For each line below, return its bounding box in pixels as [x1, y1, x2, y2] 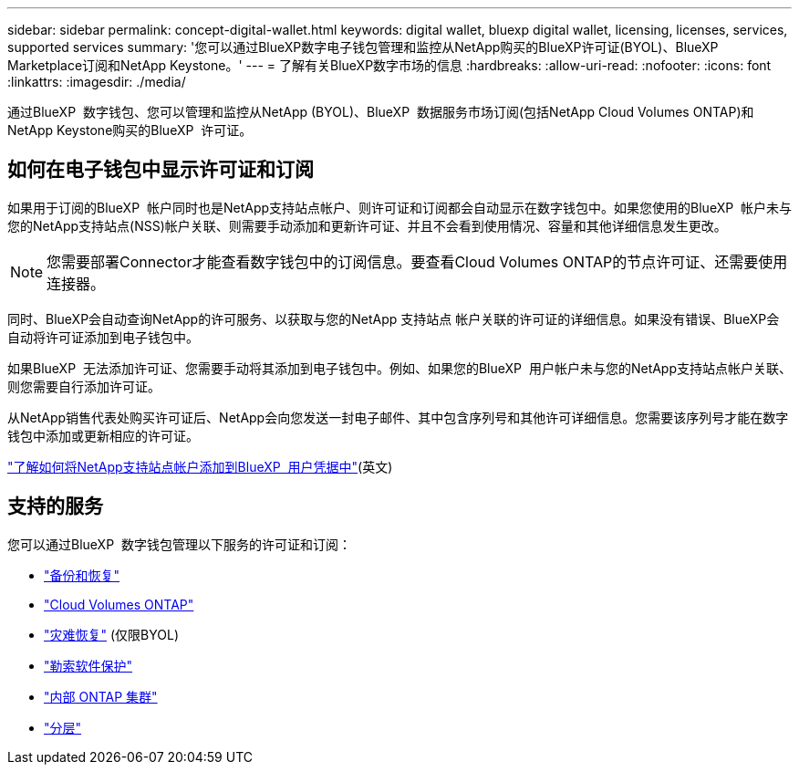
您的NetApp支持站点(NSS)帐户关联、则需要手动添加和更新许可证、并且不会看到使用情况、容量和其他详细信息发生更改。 [7, 217, 727, 234]
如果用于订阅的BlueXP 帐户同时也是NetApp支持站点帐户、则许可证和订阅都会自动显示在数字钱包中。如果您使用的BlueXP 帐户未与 [7, 199, 793, 215]
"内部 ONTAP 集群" [44, 688, 158, 704]
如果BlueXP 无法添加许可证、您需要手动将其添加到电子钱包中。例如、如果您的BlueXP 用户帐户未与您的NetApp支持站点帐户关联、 [7, 360, 793, 376]
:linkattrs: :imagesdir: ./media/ [7, 74, 186, 89]
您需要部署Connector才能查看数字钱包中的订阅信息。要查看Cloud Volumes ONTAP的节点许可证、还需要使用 [47, 252, 788, 271]
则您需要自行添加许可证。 [7, 378, 161, 394]
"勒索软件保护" [44, 657, 133, 673]
